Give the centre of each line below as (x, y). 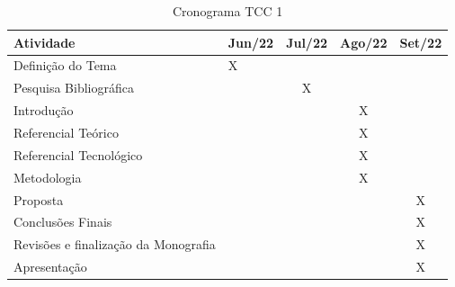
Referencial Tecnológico (78, 154)
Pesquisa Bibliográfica (74, 88)
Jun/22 (251, 42)
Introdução (44, 110)
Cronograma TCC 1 (228, 11)
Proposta (39, 199)
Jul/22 (307, 42)
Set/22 (421, 42)
